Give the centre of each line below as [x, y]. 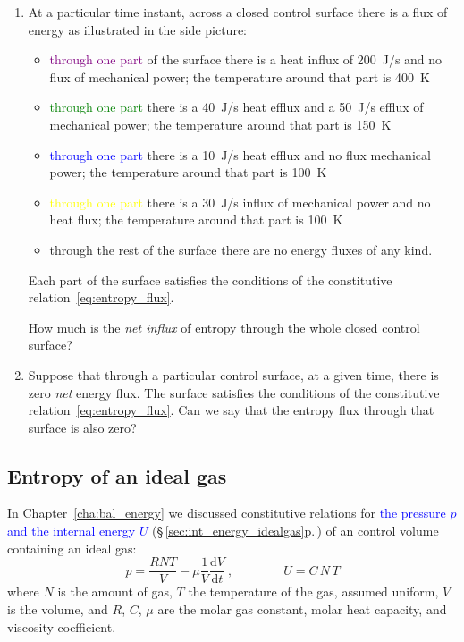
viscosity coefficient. [62, 626]
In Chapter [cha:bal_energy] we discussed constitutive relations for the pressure [227, 513]
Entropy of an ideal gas [117, 475]
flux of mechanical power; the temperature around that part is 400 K [240, 76]
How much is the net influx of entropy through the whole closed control [224, 327]
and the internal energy [72, 531]
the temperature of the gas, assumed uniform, [313, 591]
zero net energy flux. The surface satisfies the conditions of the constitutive [234, 392]
